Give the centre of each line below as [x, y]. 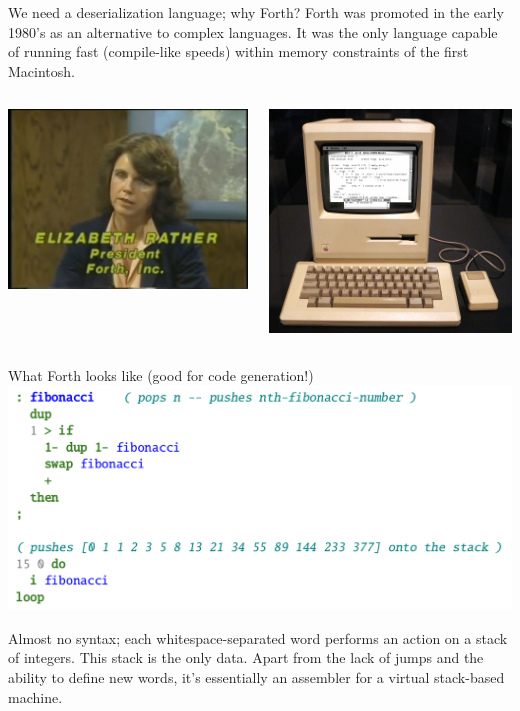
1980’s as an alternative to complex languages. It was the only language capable [253, 31]
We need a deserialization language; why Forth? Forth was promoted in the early [256, 12]
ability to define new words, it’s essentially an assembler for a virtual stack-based [256, 676]
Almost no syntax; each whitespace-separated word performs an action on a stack [258, 637]
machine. [35, 696]
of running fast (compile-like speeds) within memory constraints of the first [238, 51]
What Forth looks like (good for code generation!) [161, 374]
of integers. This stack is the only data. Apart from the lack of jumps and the [246, 657]
